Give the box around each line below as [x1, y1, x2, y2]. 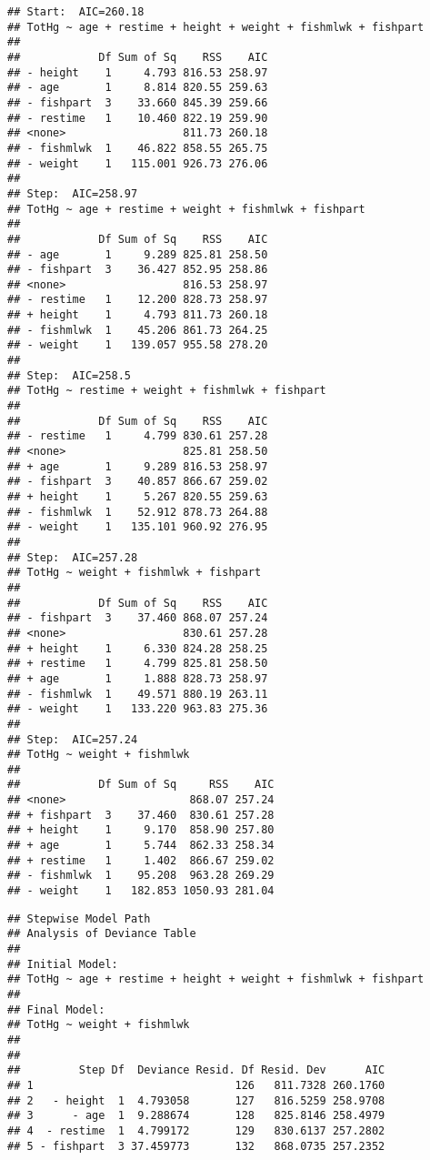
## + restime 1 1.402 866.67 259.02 [7, 853, 275, 867]
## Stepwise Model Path [7, 912, 151, 925]
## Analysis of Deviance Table [7, 927, 196, 941]
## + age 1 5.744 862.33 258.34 [7, 839, 275, 852]
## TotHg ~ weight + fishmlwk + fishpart [7, 566, 262, 580]
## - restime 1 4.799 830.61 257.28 [7, 429, 268, 443]
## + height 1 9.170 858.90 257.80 [7, 823, 275, 837]
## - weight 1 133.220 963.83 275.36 [7, 702, 268, 716]
